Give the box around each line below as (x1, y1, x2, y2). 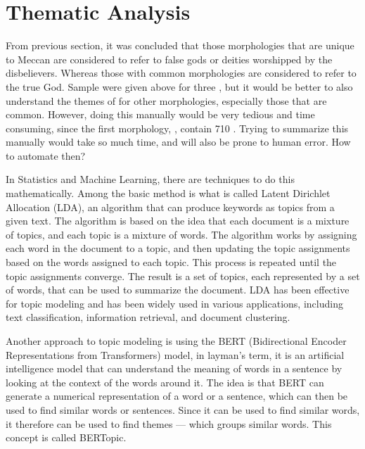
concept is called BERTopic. (6, 430, 127, 445)
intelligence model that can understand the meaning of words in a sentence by (6, 361, 342, 376)
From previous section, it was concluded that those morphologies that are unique (6, 38, 354, 53)
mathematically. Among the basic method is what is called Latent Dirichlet (6, 186, 331, 201)
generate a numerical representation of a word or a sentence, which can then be (6, 388, 348, 403)
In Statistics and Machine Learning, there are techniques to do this (6, 172, 295, 186)
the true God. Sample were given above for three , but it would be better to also (6, 79, 353, 94)
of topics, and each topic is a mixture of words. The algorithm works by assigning (6, 227, 357, 241)
